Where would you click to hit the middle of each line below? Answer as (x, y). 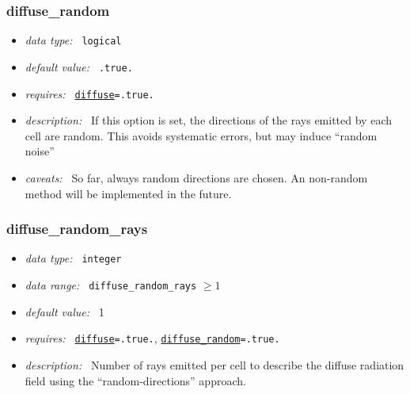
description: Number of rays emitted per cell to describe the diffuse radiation (214, 364)
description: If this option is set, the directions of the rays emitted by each (208, 120)
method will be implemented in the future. (128, 193)
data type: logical (73, 40)
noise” (40, 151)
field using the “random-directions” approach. (135, 380)
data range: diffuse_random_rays (111, 285)
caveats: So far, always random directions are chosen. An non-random (196, 177)
